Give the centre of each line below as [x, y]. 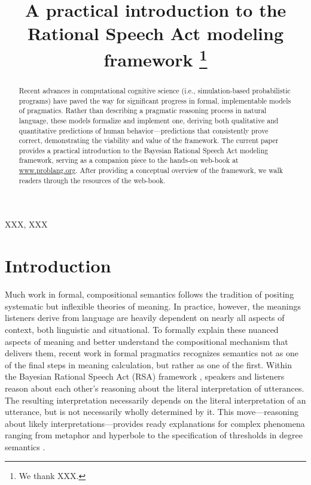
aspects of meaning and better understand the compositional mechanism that [147, 341]
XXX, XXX [26, 224]
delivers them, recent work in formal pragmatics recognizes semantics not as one [152, 353]
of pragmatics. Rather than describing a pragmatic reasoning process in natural [143, 110]
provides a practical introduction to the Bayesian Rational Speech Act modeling [144, 150]
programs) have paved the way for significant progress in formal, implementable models [155, 100]
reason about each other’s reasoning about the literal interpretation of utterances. [155, 388]
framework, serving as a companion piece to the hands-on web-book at [129, 160]
